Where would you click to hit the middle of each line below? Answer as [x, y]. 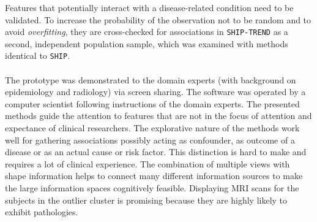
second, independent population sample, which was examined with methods [147, 43]
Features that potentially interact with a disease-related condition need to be [149, 7]
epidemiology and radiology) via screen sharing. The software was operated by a [155, 92]
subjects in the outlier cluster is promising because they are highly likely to [146, 200]
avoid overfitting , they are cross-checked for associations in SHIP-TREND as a [147, 32]
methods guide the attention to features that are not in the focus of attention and [158, 116]
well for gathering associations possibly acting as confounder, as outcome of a [150, 140]
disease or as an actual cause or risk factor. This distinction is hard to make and [156, 152]
